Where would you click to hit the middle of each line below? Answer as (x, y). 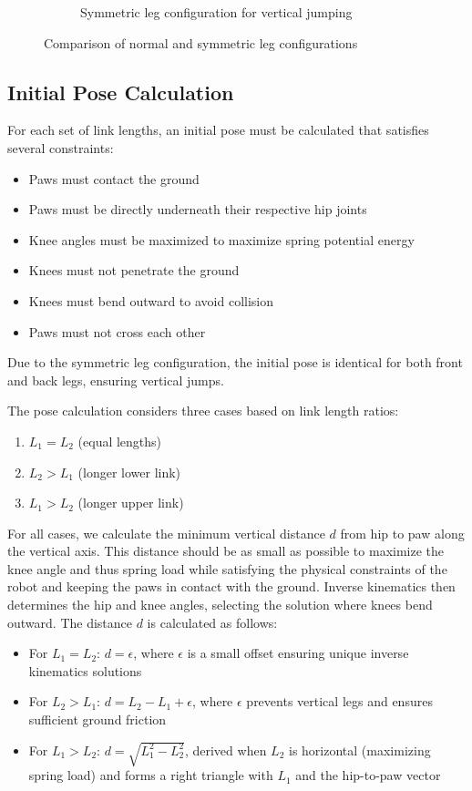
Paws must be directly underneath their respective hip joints (198, 209)
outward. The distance (70, 622)
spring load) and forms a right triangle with (151, 775)
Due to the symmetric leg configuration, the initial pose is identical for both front (235, 362)
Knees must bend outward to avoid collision (151, 300)
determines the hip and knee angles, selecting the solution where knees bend (220, 605)
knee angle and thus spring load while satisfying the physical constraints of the (227, 568)
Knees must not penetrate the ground (134, 270)
